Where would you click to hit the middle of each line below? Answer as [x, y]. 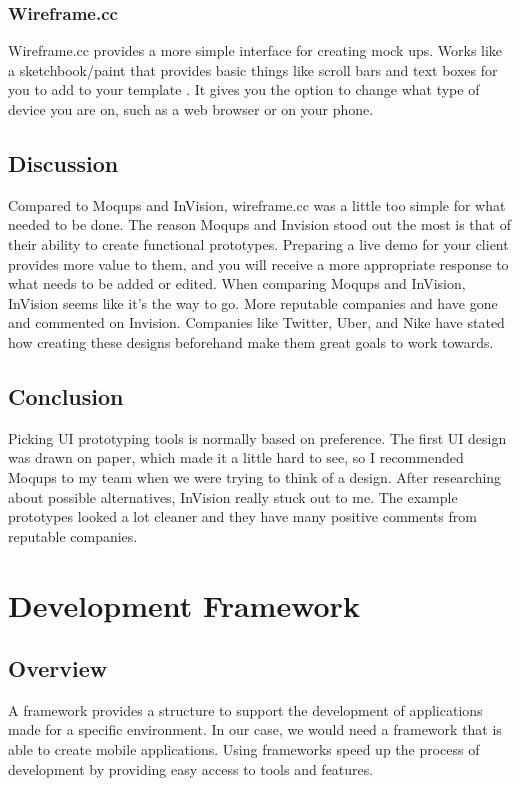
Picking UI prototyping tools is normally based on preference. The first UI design [257, 437]
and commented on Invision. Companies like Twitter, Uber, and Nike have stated [256, 322]
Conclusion [66, 395]
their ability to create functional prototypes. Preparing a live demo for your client [258, 243]
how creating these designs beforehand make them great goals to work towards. [251, 341]
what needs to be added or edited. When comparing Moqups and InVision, [237, 283]
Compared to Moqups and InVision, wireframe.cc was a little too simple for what [257, 204]
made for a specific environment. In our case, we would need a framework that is [255, 729]
